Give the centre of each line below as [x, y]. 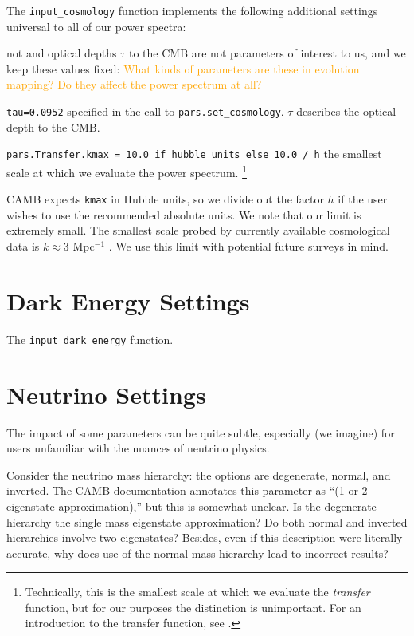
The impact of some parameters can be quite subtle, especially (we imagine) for [201, 432]
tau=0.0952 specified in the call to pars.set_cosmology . [145, 111]
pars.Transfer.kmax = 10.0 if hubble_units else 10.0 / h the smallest [194, 154]
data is [23, 246]
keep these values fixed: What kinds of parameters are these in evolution [183, 68]
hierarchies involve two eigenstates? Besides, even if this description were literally [205, 537]
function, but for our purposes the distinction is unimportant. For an [193, 607]
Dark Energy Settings [128, 300]
